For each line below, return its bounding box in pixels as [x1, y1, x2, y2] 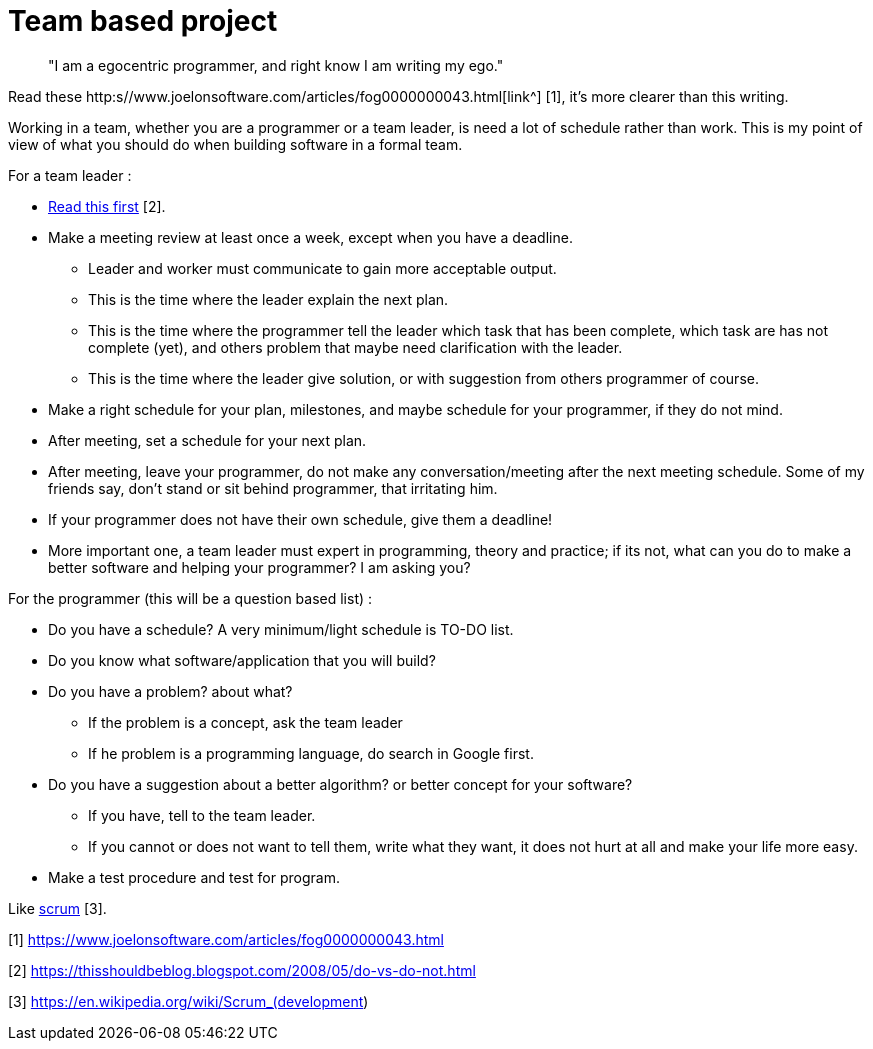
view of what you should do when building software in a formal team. [8, 135, 463, 153]
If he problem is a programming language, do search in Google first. [88, 744, 534, 762]
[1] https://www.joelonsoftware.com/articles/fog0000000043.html [8, 930, 444, 948]
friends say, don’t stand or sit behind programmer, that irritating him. [48, 479, 498, 497]
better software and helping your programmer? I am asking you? [48, 558, 471, 576]
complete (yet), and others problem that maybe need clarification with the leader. [88, 338, 623, 356]
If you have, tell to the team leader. [88, 806, 316, 824]
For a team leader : [8, 166, 132, 184]
